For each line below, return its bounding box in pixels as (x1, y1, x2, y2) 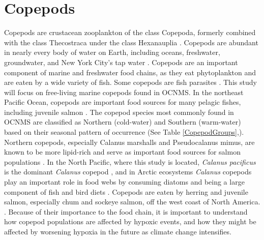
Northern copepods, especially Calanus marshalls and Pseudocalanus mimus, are (4, 136, 255, 147)
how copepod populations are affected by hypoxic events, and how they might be (4, 216, 256, 227)
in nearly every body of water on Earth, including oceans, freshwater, (4, 47, 220, 57)
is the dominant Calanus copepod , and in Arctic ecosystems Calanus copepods (4, 166, 252, 177)
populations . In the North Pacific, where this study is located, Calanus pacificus (4, 156, 256, 167)
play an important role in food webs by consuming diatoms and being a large (4, 176, 245, 187)
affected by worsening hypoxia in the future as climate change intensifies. (4, 226, 231, 236)
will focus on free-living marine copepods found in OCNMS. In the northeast (4, 86, 244, 97)
